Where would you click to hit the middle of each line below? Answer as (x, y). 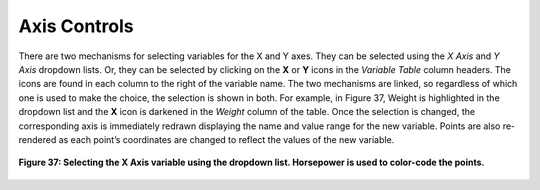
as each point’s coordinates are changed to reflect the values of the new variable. (226, 139)
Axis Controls (76, 26)
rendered (37, 139)
